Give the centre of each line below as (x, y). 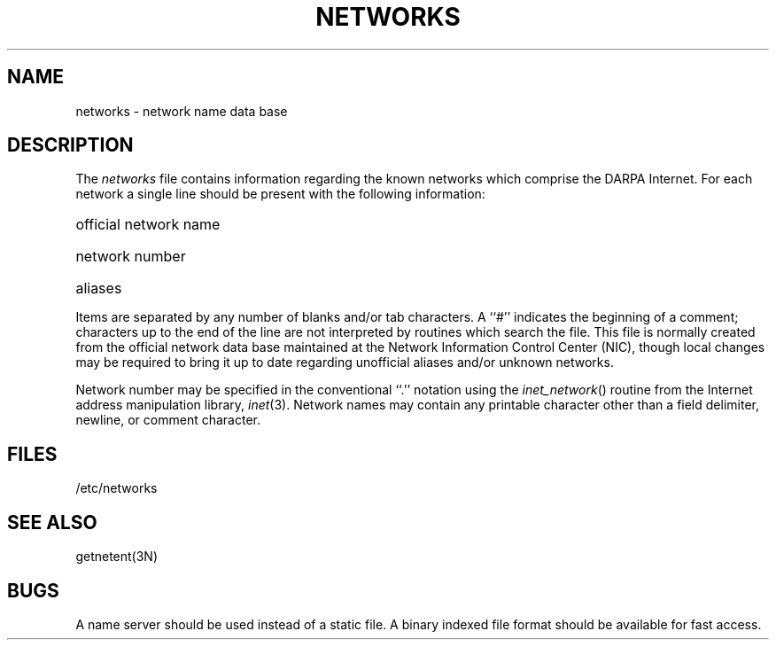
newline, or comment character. (168, 420)
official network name (148, 225)
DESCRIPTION (70, 145)
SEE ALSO (52, 522)
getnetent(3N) (117, 557)
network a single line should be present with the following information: (280, 194)
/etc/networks (116, 488)
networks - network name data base (182, 111)
